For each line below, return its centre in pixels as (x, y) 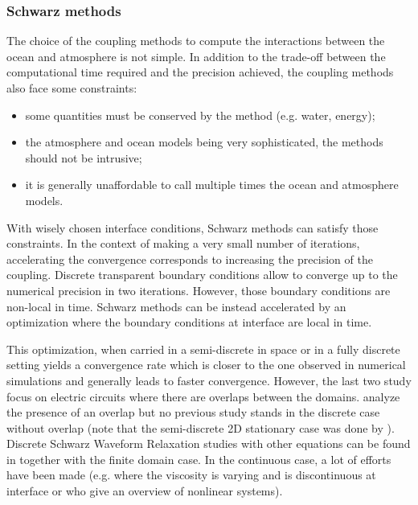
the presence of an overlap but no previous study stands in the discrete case (193, 412)
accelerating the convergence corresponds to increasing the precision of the (190, 259)
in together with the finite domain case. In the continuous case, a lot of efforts (199, 459)
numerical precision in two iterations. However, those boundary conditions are (199, 290)
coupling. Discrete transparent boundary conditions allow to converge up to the (202, 275)
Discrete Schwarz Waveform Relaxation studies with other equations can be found (209, 443)
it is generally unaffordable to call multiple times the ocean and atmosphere (212, 185)
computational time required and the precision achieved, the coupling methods (200, 72)
